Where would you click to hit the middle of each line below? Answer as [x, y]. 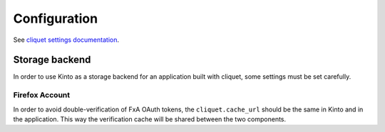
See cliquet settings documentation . [66, 40]
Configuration [56, 18]
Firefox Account [42, 95]
